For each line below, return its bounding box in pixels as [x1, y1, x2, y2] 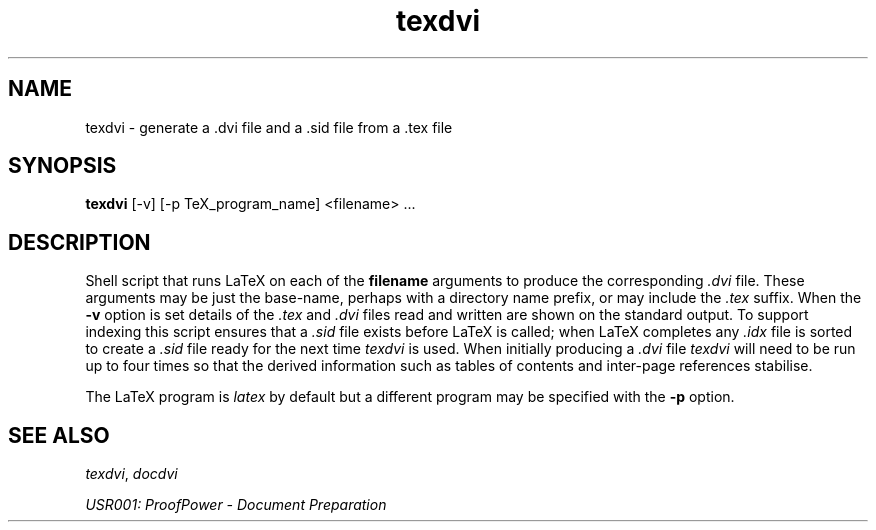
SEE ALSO [8, 422, 110, 448]
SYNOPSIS [8, 153, 117, 179]
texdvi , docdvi [85, 465, 178, 483]
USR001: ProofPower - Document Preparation [85, 496, 387, 514]
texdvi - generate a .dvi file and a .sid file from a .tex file [85, 118, 453, 136]
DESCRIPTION [8, 229, 151, 255]
